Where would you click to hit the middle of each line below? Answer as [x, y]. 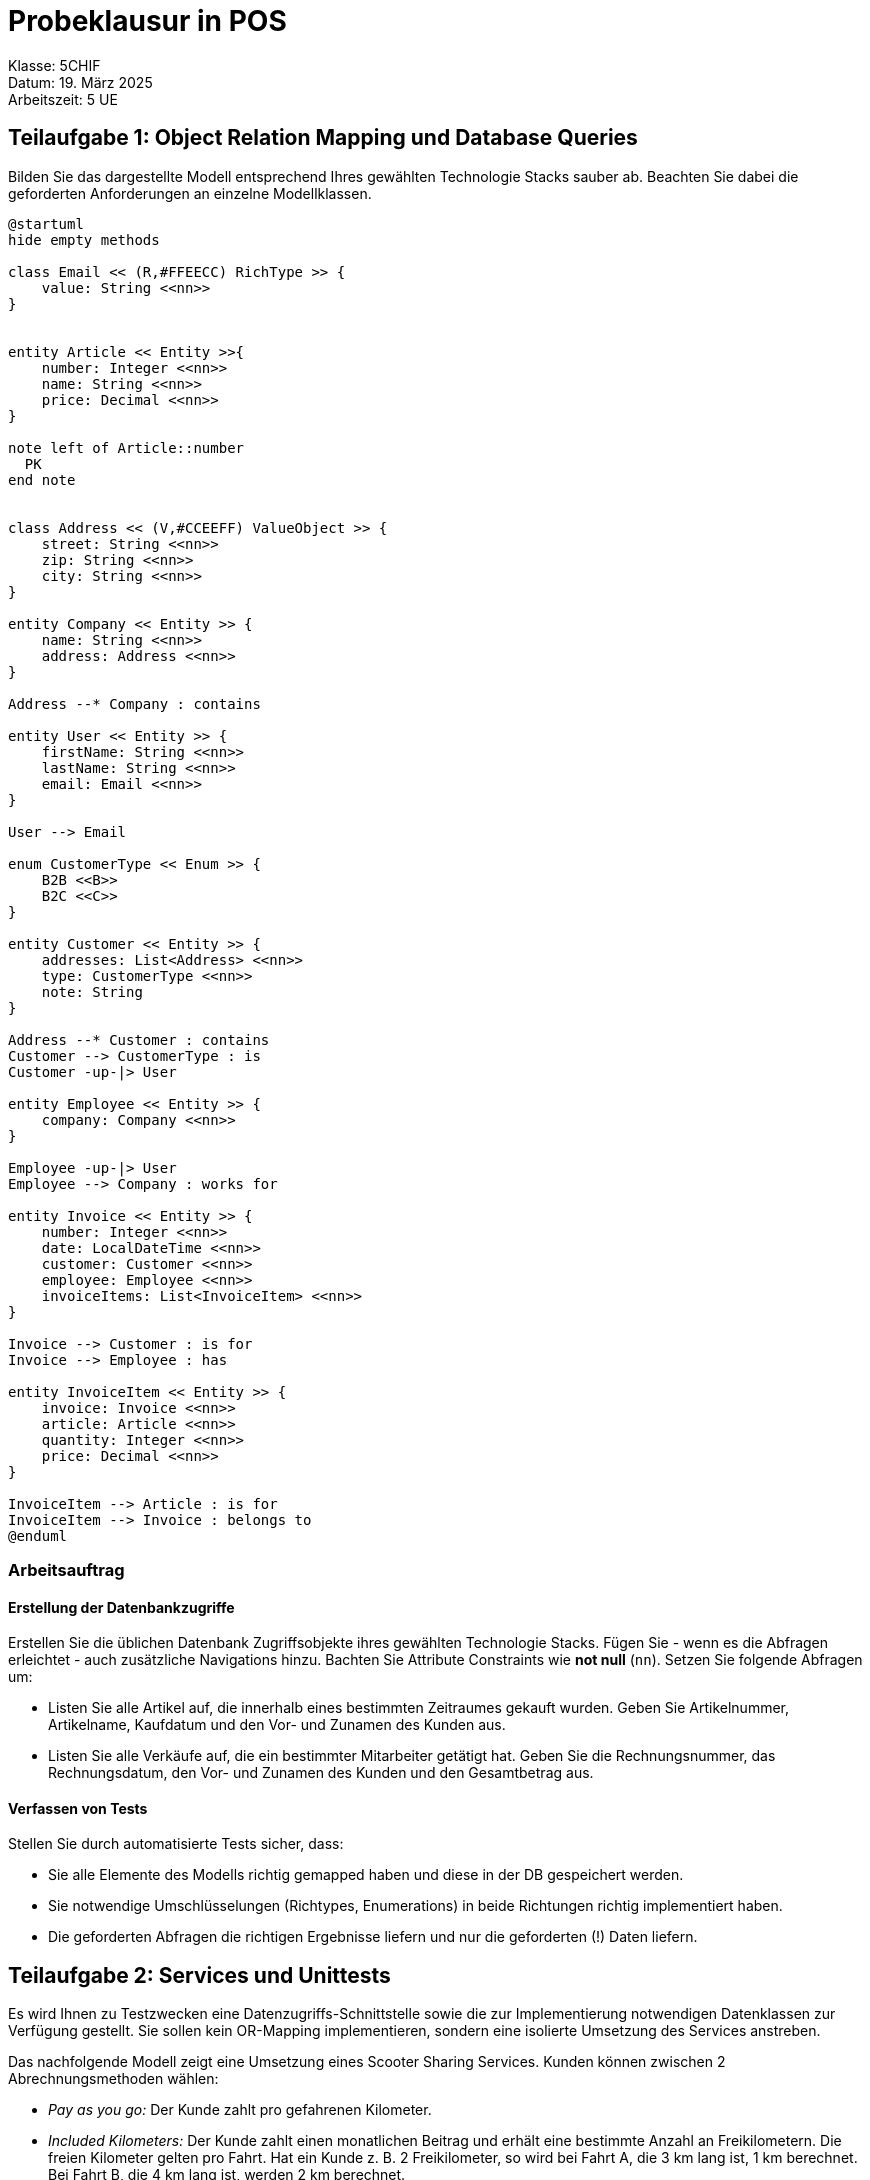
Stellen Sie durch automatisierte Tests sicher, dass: [176, 1844]
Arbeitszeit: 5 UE [63, 99]
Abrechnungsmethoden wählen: [113, 2079]
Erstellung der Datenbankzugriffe [121, 1607]
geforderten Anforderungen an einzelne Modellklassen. [190, 193]
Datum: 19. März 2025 [80, 82]
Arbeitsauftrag [66, 1569]
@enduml [38, 1535]
